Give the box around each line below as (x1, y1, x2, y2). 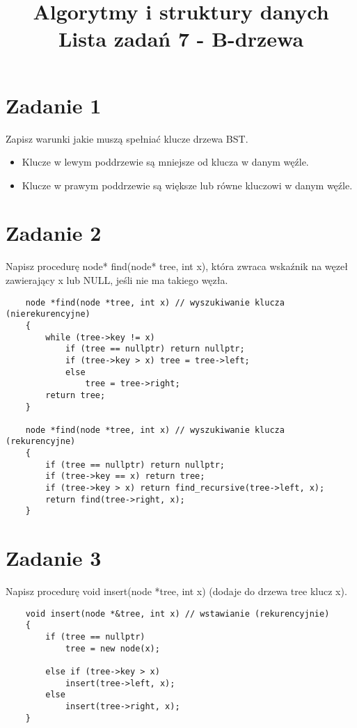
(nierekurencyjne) (6, 309, 90, 319)
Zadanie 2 (6, 219, 102, 247)
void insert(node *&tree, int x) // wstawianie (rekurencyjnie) (25, 608, 330, 619)
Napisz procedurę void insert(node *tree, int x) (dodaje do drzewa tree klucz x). (6, 584, 347, 599)
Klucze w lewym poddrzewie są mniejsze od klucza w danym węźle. (22, 155, 309, 169)
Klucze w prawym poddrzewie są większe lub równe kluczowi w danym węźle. (22, 177, 353, 192)
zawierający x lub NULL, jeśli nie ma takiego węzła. (6, 273, 228, 287)
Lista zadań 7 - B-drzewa (58, 24, 304, 53)
